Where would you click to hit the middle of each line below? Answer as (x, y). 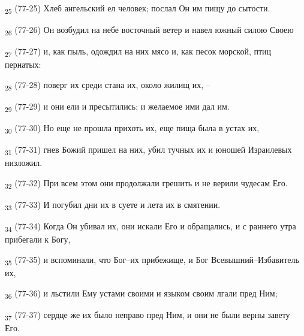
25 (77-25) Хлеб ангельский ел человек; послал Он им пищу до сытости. (138, 9)
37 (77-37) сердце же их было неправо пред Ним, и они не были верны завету (148, 315)
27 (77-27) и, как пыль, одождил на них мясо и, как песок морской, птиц (138, 52)
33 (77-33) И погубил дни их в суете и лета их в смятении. (113, 205)
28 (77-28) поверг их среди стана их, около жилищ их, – (108, 85)
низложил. (24, 163)
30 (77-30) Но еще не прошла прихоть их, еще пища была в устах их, (132, 129)
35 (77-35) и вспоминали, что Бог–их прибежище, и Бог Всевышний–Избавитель (152, 260)
